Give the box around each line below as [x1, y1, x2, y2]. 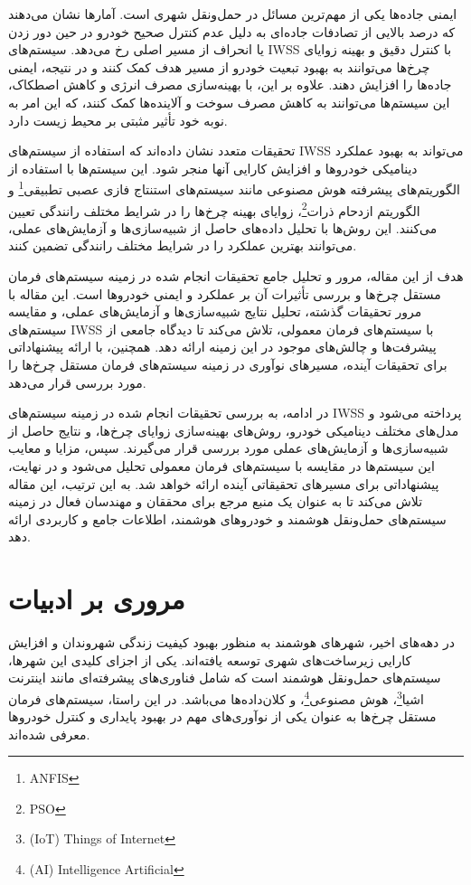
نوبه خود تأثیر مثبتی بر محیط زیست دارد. [8, 110, 228, 129]
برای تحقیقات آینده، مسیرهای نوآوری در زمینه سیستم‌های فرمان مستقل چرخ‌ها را [8, 355, 447, 373]
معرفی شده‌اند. [8, 724, 90, 743]
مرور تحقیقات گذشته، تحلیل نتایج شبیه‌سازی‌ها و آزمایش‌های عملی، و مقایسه [8, 302, 422, 321]
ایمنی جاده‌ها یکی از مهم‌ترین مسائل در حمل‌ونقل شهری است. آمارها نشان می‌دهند [8, 5, 457, 23]
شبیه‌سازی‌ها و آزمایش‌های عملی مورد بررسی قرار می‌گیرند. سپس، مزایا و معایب [8, 438, 448, 457]
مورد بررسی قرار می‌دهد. [8, 372, 146, 391]
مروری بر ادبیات [8, 580, 185, 617]
